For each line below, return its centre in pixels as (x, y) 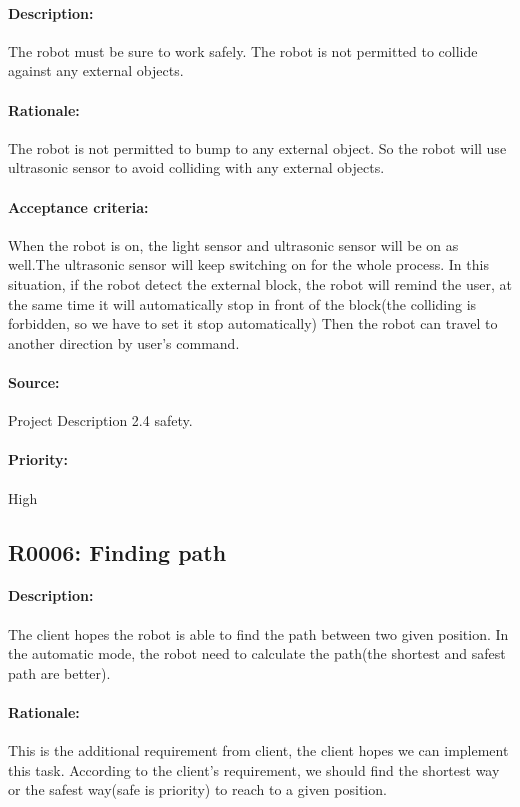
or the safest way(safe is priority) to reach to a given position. (197, 789)
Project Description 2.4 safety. (100, 420)
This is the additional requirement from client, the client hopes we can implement (258, 750)
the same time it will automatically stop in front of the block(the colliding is (242, 303)
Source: (34, 381)
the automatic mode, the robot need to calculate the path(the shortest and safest (257, 653)
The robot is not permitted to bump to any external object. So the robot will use (257, 147)
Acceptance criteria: (78, 206)
